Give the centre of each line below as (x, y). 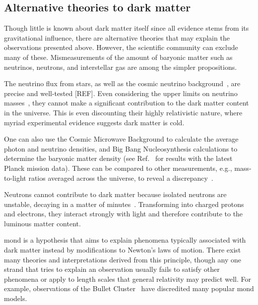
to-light (15, 178)
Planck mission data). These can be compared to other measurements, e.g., (118, 168)
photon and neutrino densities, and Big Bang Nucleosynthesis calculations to (121, 148)
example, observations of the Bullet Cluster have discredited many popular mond (129, 288)
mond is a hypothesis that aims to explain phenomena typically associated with (125, 240)
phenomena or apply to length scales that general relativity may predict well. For (128, 279)
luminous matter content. (42, 223)
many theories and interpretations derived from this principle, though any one (123, 259)
